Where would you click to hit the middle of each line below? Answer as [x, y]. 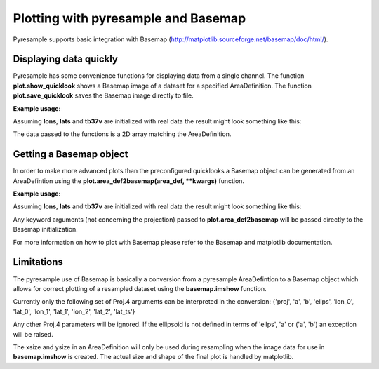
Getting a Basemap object [71, 154]
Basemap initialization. [46, 229]
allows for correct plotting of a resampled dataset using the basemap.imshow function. [140, 288]
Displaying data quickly [66, 59]
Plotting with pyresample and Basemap [129, 18]
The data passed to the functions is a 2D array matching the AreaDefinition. [122, 134]
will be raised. [33, 334]
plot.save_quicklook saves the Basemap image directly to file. [104, 95]
